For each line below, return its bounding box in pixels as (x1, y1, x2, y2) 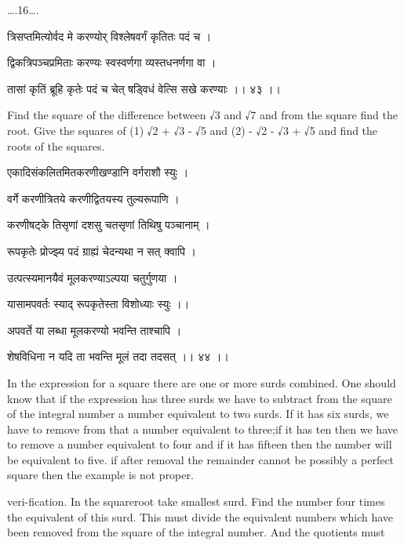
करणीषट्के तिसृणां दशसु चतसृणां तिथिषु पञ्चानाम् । (7, 216, 210, 233)
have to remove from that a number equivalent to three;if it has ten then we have (7, 420, 398, 437)
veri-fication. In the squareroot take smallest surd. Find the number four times (7, 493, 385, 510)
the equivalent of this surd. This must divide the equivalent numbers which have (7, 508, 394, 525)
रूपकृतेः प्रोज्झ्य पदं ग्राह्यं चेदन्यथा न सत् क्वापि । (7, 242, 196, 259)
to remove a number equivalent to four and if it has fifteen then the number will (7, 436, 392, 452)
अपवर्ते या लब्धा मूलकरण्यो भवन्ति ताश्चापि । (7, 322, 182, 338)
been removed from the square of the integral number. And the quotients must (7, 524, 385, 540)
